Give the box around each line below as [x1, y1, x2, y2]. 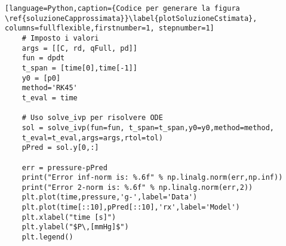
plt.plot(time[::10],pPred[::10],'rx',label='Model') [21, 203, 240, 212]
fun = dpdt [21, 54, 65, 63]
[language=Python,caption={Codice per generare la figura [5, 4, 240, 13]
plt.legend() [21, 233, 73, 242]
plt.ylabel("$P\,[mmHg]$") [21, 223, 129, 232]
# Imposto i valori [21, 33, 99, 42]
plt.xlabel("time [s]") [21, 213, 116, 222]
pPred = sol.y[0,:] [21, 143, 99, 152]
